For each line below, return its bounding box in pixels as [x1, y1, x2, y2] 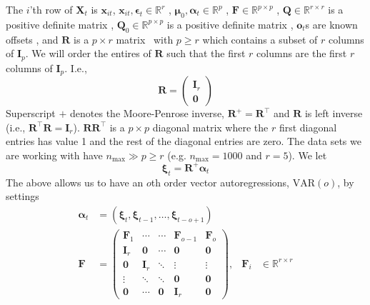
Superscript [6, 106, 56, 121]
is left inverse [304, 106, 363, 121]
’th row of [29, 2, 73, 16]
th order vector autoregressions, [151, 174, 290, 189]
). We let [288, 147, 327, 162]
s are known [305, 16, 358, 31]
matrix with [116, 31, 174, 46]
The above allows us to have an [6, 174, 144, 189]
